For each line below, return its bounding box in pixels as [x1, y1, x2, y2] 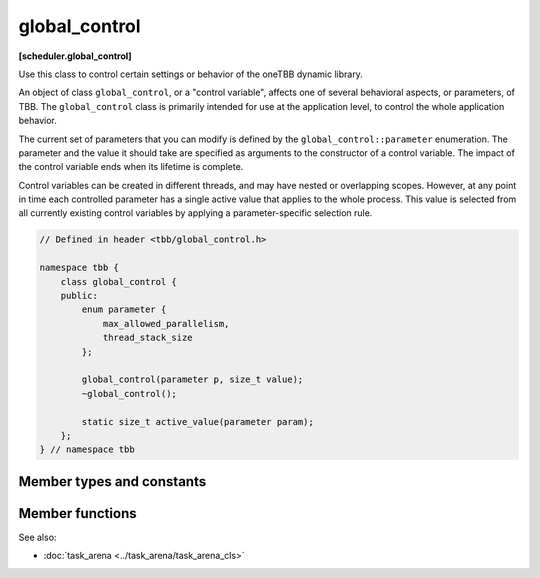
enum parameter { [81, 304, 167, 315]
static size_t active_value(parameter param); [81, 416, 314, 427]
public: [60, 290, 99, 301]
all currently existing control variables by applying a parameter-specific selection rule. [18, 207, 373, 219]
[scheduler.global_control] [18, 50, 132, 62]
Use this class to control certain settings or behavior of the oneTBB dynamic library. [18, 68, 364, 80]
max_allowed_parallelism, [102, 318, 230, 329]
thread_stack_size [102, 332, 194, 344]
